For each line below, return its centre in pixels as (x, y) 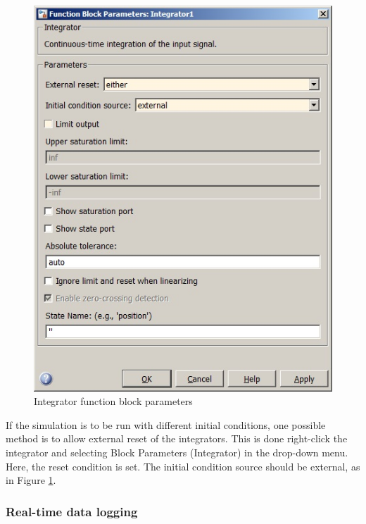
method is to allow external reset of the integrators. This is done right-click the (177, 438)
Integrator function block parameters (113, 401)
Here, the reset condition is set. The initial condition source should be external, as (183, 466)
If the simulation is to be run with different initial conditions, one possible (166, 424)
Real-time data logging (72, 511)
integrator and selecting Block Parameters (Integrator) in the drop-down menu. (177, 452)
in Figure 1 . (31, 480)
